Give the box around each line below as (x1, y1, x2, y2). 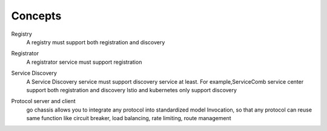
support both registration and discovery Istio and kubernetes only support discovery (26, 86, 237, 93)
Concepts (11, 9, 62, 22)
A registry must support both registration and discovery (26, 38, 165, 45)
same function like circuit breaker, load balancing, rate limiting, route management (26, 115, 231, 122)
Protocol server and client (11, 98, 76, 105)
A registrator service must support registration (26, 58, 142, 65)
